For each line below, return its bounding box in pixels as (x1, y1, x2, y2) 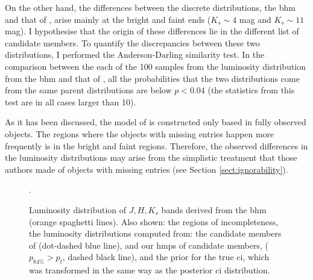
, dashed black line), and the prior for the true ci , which (62, 250, 270, 263)
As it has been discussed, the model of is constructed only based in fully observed (5, 116, 306, 128)
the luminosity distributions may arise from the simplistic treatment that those (5, 151, 297, 164)
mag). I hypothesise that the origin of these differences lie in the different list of (5, 25, 299, 37)
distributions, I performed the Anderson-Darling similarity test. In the (5, 48, 265, 61)
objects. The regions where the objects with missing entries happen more (5, 127, 274, 140)
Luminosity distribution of (29, 203, 127, 216)
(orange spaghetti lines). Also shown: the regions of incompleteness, (29, 215, 279, 228)
